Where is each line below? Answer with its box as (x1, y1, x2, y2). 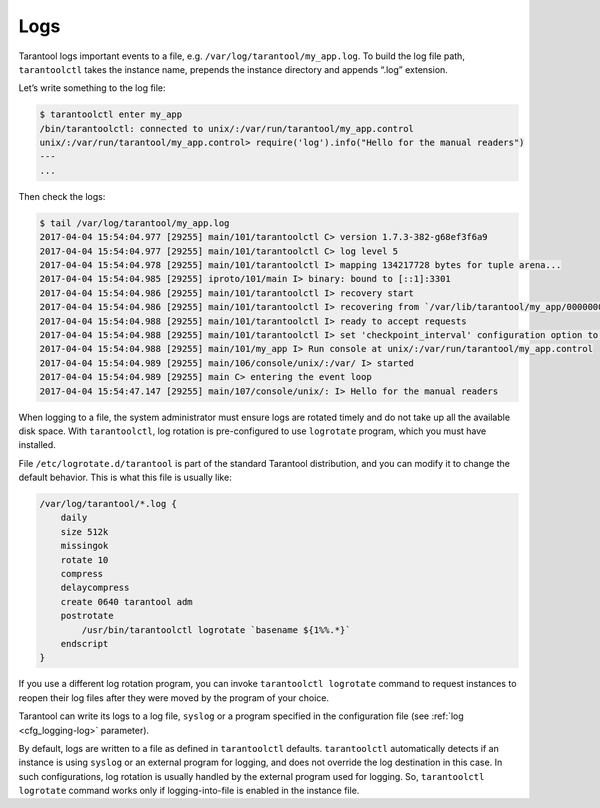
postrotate (60, 610, 114, 622)
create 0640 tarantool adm (60, 596, 194, 607)
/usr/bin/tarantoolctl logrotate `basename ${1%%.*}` (81, 624, 351, 635)
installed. (18, 439, 57, 451)
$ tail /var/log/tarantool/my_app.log (39, 217, 230, 229)
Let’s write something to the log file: (18, 82, 166, 94)
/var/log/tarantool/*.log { (39, 498, 177, 510)
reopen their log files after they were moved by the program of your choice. (18, 691, 330, 704)
